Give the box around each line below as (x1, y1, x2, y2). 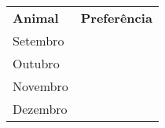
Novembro (13, 77, 68, 95)
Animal (13, 9, 59, 27)
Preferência (80, 9, 152, 27)
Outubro (13, 54, 60, 72)
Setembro (13, 31, 64, 49)
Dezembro (13, 100, 68, 118)
